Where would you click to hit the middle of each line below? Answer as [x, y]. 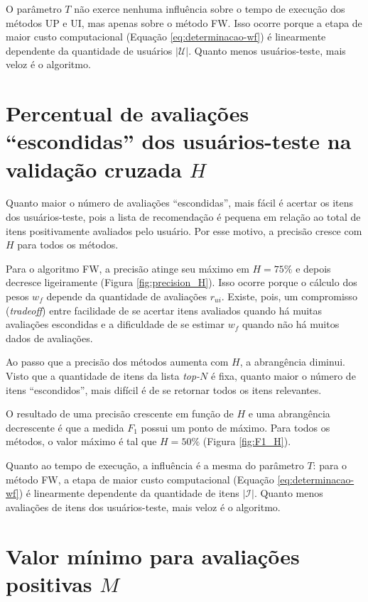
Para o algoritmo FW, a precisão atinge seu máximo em [128, 268]
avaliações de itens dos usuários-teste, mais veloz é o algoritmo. [143, 507]
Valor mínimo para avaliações [153, 556]
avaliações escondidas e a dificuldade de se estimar [115, 324]
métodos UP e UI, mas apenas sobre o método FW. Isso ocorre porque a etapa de [184, 22]
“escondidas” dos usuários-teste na [179, 141]
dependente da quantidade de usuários [89, 50]
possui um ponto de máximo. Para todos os [236, 427]
